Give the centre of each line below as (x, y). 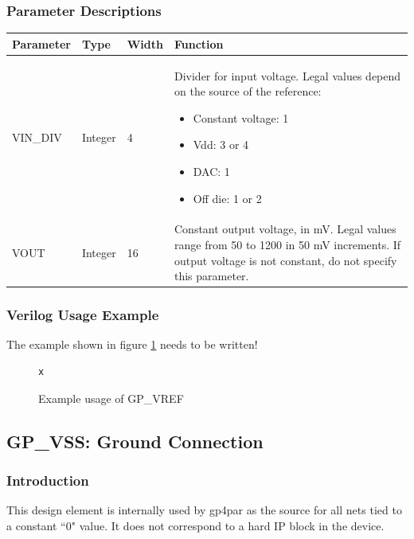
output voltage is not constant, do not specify (285, 260)
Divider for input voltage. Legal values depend (287, 75)
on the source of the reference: (248, 91)
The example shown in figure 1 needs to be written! (132, 344)
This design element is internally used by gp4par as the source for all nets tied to (204, 510)
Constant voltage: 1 (241, 117)
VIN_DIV (37, 137)
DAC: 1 (211, 171)
